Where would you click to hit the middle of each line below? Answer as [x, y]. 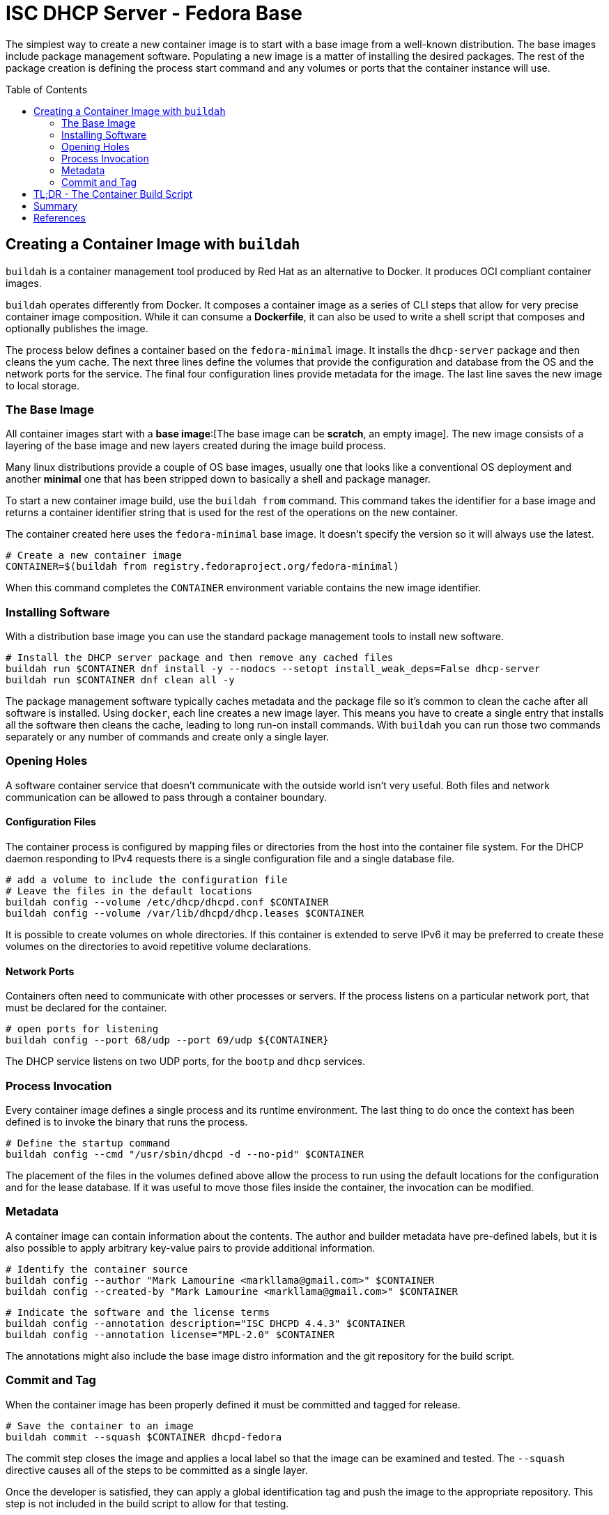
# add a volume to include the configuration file [147, 880]
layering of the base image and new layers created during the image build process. [196, 446]
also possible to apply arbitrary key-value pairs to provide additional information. [191, 1248]
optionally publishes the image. [77, 328]
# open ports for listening [82, 1029]
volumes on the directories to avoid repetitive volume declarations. [159, 947]
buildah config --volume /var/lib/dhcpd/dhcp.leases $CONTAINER [185, 914]
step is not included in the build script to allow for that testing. [147, 1503]
